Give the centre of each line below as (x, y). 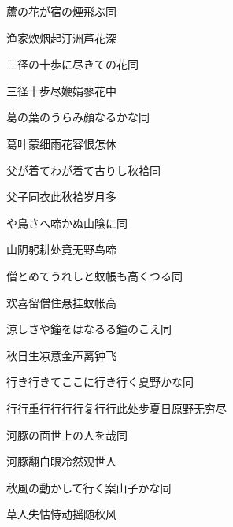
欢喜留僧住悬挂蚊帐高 (61, 302)
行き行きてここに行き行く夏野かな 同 (100, 382)
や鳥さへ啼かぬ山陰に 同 (67, 223)
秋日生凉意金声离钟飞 (61, 355)
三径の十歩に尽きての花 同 (72, 64)
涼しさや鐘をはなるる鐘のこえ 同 (89, 329)
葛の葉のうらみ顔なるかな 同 (78, 117)
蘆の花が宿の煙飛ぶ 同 (61, 11)
